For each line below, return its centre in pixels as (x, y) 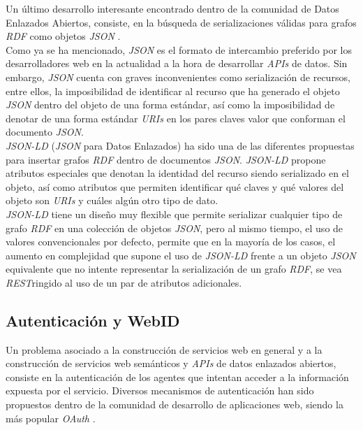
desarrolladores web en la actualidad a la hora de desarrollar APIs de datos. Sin (177, 63)
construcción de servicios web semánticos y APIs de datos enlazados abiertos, (171, 363)
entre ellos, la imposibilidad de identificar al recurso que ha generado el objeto (173, 91)
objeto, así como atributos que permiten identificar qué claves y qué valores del (175, 186)
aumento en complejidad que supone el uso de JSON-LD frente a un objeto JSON (181, 255)
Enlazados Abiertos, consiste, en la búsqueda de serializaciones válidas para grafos (181, 22)
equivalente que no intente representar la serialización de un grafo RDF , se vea (174, 269)
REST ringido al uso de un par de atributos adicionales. (124, 282)
